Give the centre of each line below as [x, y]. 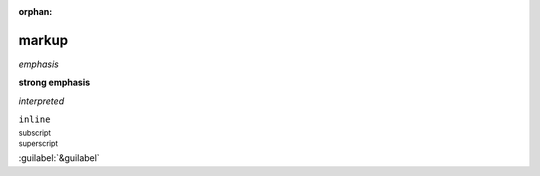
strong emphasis [54, 82]
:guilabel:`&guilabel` [59, 158]
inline [34, 119]
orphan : [35, 11]
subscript [35, 133]
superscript [38, 143]
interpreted [41, 101]
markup [43, 40]
